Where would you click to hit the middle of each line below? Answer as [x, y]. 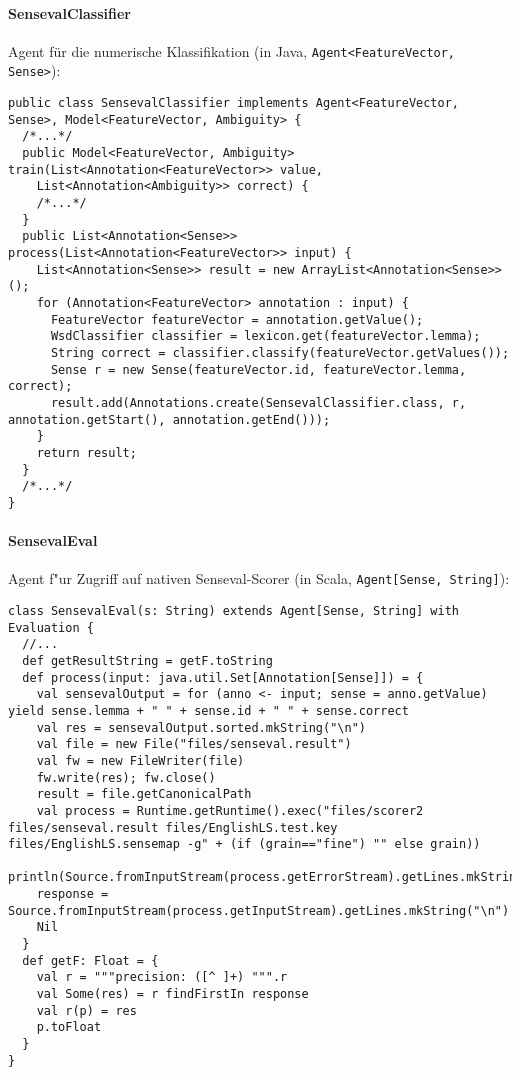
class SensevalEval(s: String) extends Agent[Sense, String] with [234, 610]
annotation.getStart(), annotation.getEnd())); [169, 419]
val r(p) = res [86, 1010]
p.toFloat [69, 1027]
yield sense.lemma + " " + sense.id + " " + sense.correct [208, 710]
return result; [86, 452]
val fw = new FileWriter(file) [140, 760]
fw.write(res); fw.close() [126, 777]
